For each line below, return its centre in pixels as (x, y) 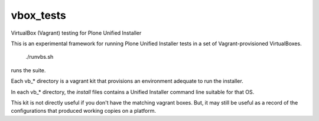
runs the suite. (28, 70)
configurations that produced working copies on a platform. (84, 111)
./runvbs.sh (40, 57)
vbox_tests (38, 15)
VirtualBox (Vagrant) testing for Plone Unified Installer (76, 33)
